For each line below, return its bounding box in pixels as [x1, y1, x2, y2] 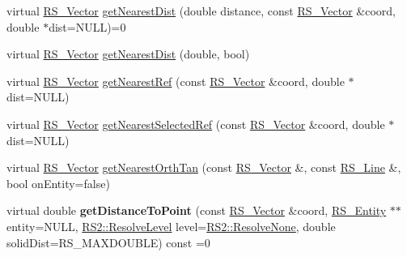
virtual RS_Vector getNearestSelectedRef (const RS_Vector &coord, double [6, 115, 385, 132]
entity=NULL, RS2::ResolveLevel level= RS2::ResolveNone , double [6, 217, 336, 234]
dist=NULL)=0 [49, 18, 126, 35]
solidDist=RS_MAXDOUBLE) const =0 [6, 233, 210, 251]
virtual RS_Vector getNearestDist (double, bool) [6, 45, 250, 62]
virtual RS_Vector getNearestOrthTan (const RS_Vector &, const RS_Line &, [6, 159, 401, 176]
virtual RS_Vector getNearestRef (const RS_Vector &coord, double [6, 72, 345, 89]
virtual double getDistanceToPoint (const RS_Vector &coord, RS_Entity [6, 202, 387, 219]
